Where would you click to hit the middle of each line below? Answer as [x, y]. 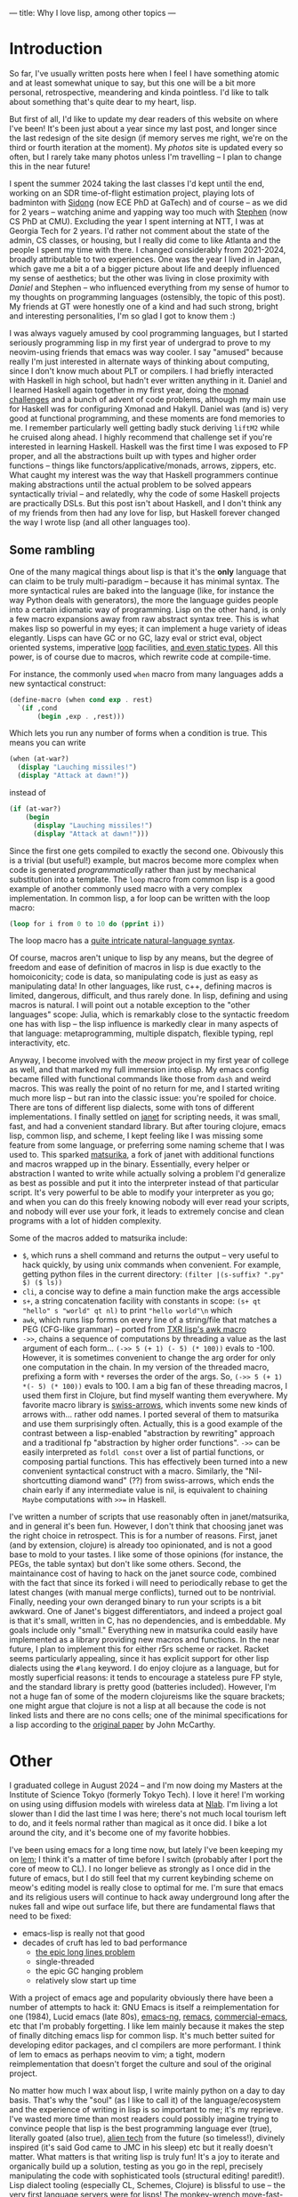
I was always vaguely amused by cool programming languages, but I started [149, 333]
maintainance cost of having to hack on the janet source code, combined [143, 1573]
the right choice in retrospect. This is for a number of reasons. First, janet [143, 1536]
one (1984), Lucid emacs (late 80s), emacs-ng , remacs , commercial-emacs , [149, 2017]
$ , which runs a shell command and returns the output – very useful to [150, 1256]
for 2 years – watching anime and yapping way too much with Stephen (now [149, 212]
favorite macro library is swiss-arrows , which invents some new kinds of [154, 1405]
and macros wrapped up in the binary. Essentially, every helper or [129, 1164]
